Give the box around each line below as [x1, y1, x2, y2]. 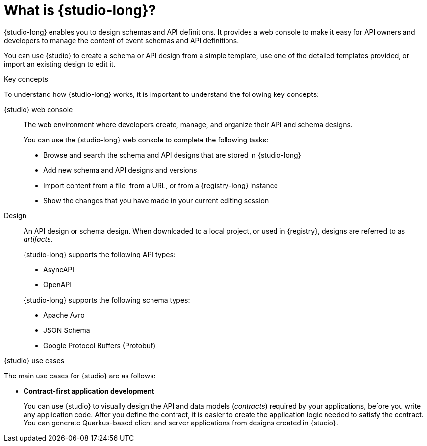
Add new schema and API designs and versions [43, 165, 197, 174]
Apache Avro [43, 310, 85, 319]
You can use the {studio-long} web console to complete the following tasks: [24, 135, 269, 144]
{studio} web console [4, 105, 73, 114]
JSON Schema [43, 326, 90, 334]
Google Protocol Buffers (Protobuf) [43, 341, 156, 350]
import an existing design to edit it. [4, 59, 116, 68]
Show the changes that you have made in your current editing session [43, 196, 269, 205]
